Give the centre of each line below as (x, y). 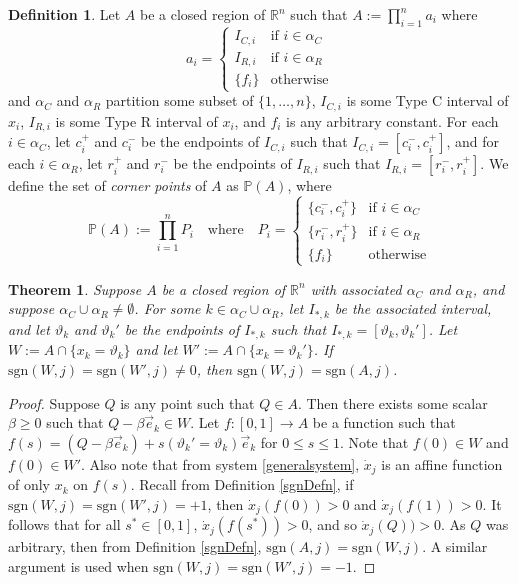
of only (29, 484)
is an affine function (442, 463)
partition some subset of (179, 100)
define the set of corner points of (107, 185)
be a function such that (384, 422)
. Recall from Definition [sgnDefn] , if (242, 484)
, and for (473, 141)
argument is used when (78, 565)
